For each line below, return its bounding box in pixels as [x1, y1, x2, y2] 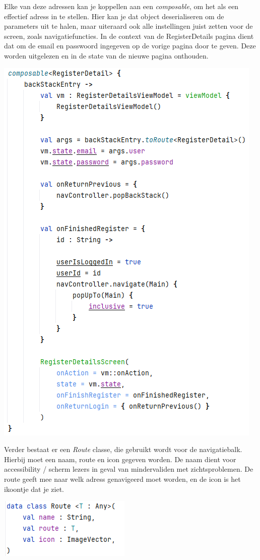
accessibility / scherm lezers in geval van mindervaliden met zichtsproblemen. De [4, 464, 253, 474]
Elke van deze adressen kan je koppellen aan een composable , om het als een [4, 1, 239, 11]
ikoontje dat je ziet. [4, 483, 64, 494]
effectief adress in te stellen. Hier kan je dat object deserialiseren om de [4, 11, 224, 21]
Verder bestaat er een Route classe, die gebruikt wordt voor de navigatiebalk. [4, 444, 242, 455]
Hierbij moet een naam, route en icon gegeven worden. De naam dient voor [4, 454, 236, 464]
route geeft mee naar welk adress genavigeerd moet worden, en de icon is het [4, 473, 241, 484]
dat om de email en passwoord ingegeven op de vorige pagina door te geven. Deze [4, 40, 256, 51]
